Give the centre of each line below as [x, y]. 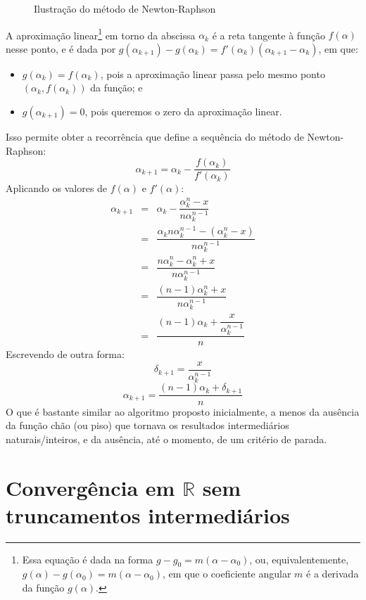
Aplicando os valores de [57, 188]
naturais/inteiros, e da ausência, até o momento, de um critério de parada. [166, 439]
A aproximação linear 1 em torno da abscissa [101, 34]
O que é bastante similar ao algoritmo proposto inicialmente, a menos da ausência [183, 411]
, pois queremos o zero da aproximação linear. [183, 111]
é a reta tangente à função [269, 35]
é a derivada [333, 574]
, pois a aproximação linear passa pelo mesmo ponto [213, 74]
